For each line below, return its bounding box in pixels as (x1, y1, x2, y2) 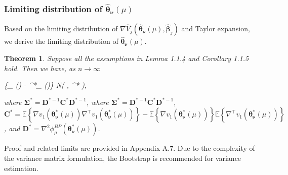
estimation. (4, 162, 38, 173)
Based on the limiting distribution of (4, 23, 118, 34)
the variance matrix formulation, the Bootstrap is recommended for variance (4, 153, 241, 163)
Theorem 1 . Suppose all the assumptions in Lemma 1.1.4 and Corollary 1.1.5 (4, 53, 249, 64)
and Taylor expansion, (181, 23, 250, 34)
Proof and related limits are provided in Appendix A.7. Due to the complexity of (4, 143, 255, 153)
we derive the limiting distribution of (4, 36, 118, 46)
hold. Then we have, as (4, 63, 75, 73)
